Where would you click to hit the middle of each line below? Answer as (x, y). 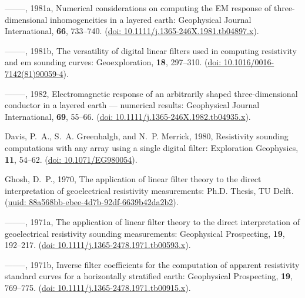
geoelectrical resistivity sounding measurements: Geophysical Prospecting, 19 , (145, 233)
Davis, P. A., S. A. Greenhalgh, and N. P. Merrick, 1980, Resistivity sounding (147, 136)
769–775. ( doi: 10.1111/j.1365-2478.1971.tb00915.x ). (98, 287)
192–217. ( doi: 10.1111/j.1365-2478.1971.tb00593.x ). (98, 245)
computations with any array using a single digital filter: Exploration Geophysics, (152, 147)
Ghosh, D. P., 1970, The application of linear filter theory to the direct (133, 179)
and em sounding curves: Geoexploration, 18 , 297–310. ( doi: (113, 62)
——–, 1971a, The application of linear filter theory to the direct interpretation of (152, 221)
